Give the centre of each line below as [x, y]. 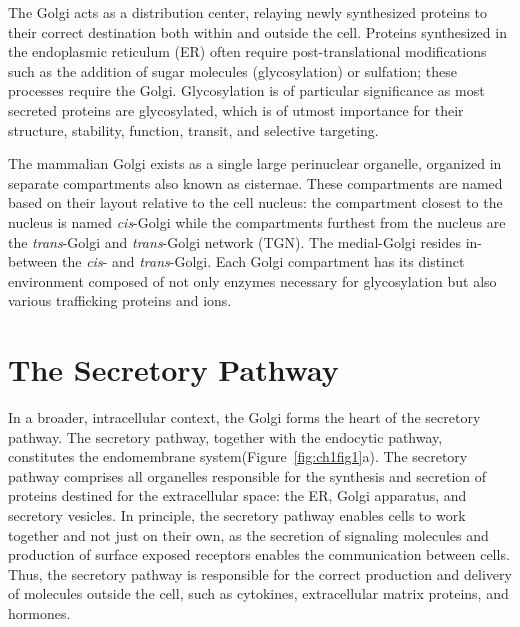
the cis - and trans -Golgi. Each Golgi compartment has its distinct [263, 261]
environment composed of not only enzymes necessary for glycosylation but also [252, 280]
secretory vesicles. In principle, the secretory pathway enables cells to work [237, 515]
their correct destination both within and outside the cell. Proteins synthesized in [257, 31]
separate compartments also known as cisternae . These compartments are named [255, 182]
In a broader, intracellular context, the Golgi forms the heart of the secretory [244, 417]
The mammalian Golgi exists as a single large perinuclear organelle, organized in [255, 163]
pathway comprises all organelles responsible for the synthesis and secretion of [247, 475]
